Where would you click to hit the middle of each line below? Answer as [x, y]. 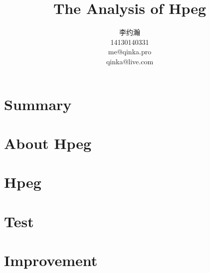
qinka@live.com [130, 61]
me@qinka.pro [130, 52]
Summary [38, 104]
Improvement [51, 260]
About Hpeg [48, 143]
